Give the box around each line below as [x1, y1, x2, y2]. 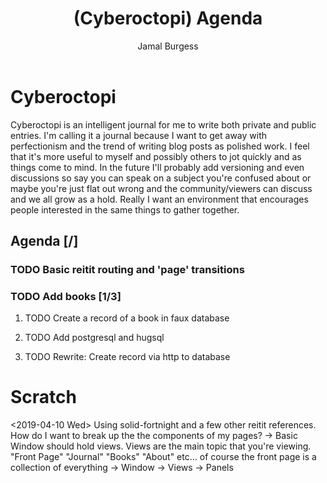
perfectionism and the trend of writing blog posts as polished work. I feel [10, 140, 310, 152]
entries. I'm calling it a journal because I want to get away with [10, 129, 268, 141]
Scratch [10, 386, 77, 409]
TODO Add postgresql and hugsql [24, 332, 165, 344]
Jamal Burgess [137, 40, 199, 52]
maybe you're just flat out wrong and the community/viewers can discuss [10, 182, 313, 194]
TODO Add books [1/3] [10, 289, 122, 303]
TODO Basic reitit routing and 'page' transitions [10, 263, 245, 276]
